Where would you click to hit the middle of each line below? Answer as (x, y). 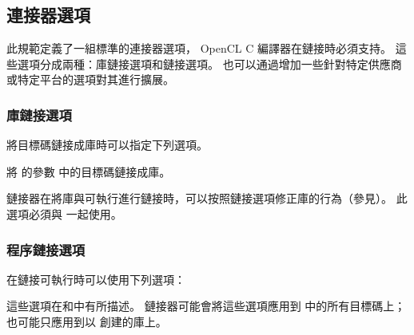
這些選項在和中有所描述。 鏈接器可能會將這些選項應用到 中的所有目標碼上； (206, 306)
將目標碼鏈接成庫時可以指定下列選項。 (107, 145)
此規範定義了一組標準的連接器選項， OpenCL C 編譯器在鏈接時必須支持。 (199, 48)
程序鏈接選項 (46, 249)
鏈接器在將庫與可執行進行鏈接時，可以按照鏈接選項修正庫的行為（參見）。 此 (207, 198)
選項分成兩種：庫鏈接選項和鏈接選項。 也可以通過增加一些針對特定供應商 (209, 63)
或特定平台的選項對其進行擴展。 (90, 79)
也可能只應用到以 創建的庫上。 (87, 321)
